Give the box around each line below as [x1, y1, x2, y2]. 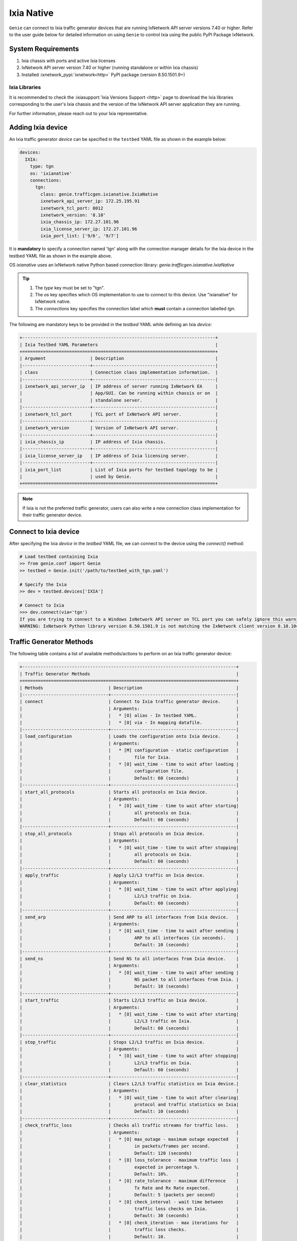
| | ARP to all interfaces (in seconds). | [19, 935, 239, 941]
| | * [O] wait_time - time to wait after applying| [19, 886, 239, 892]
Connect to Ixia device [9, 528, 80, 536]
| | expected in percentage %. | [19, 1164, 239, 1170]
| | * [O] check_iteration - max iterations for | [19, 1220, 239, 1226]
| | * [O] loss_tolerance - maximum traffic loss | [19, 1157, 239, 1163]
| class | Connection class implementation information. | [19, 370, 218, 375]
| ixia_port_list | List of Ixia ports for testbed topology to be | [19, 467, 218, 473]
